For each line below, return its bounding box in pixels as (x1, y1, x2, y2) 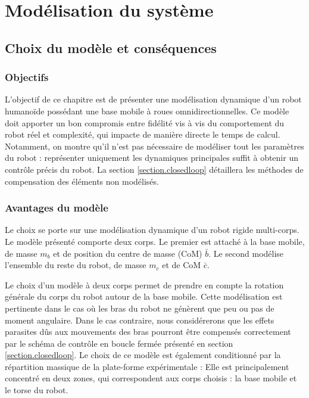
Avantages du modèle (5, 200, 108, 215)
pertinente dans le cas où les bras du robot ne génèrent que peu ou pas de (5, 301, 274, 314)
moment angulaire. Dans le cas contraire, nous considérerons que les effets (5, 313, 274, 326)
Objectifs (5, 70, 49, 85)
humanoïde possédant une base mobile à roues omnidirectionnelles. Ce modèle (5, 104, 289, 117)
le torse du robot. (5, 384, 68, 396)
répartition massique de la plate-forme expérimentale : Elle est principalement (5, 360, 289, 372)
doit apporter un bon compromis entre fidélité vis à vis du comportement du (5, 116, 285, 129)
